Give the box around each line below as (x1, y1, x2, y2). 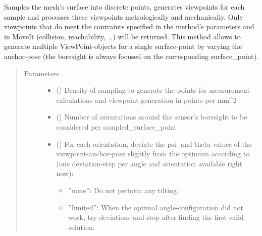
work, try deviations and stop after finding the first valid (68, 212, 244, 222)
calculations (56, 94, 93, 105)
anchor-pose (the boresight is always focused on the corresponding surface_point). (4, 50, 258, 61)
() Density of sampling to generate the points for (56, 85, 207, 95)
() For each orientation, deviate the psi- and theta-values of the (56, 138, 252, 149)
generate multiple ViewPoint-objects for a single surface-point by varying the (4, 41, 242, 51)
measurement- (209, 85, 252, 95)
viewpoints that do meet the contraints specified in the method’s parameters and (4, 21, 254, 32)
